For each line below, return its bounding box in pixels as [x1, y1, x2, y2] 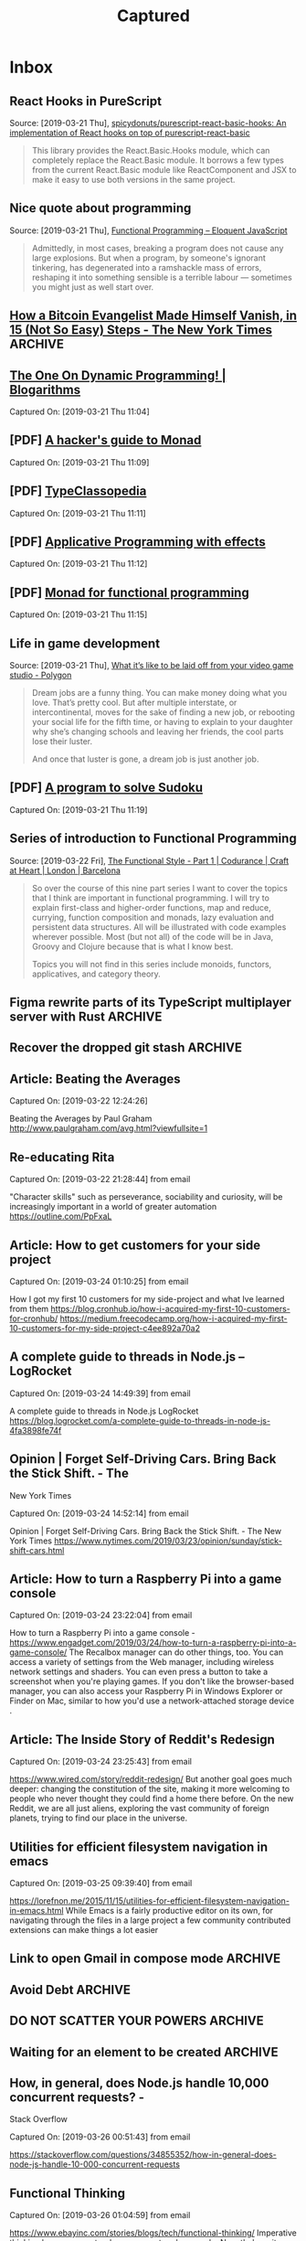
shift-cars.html [9, 1544, 65, 1555]
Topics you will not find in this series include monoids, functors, [31, 958, 272, 969]
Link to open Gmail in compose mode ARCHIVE [9, 1951, 281, 1967]
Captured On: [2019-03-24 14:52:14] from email [9, 1508, 189, 1519]
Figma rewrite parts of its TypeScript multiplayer [9, 995, 292, 1010]
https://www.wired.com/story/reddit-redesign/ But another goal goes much [9, 1774, 292, 1785]
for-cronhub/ [9, 1313, 58, 1324]
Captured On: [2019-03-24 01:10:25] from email [9, 1275, 189, 1286]
